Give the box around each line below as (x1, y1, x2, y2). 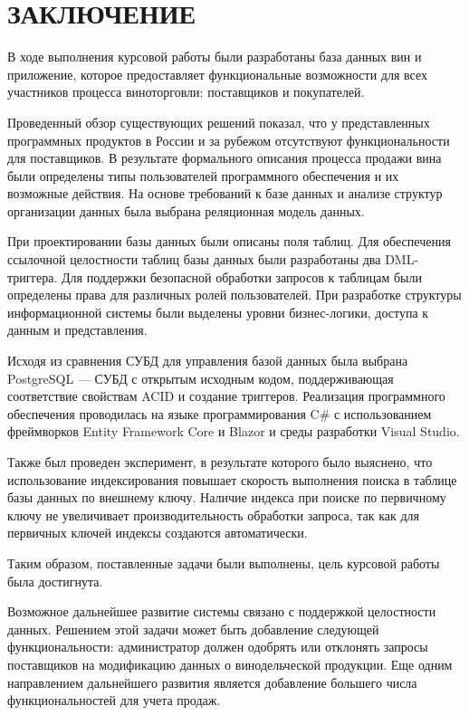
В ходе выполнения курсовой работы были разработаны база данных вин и (7, 47, 422, 66)
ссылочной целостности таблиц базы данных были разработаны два (7, 250, 381, 269)
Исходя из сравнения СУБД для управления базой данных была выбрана (7, 351, 408, 370)
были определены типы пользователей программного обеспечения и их (7, 166, 399, 185)
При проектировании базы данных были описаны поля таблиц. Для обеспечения (7, 232, 451, 251)
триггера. (7, 267, 58, 286)
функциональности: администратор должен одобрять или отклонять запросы (7, 637, 428, 656)
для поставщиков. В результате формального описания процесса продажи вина (7, 148, 442, 167)
